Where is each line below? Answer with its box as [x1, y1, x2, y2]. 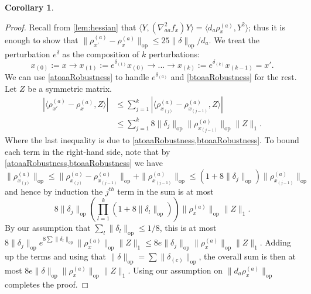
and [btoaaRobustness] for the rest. [170, 71, 297, 83]
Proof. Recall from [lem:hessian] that [5, 20, 136, 33]
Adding [265, 236, 291, 248]
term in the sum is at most [117, 185, 214, 197]
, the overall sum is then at [199, 250, 296, 262]
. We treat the [209, 34, 259, 46]
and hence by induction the [5, 185, 103, 197]
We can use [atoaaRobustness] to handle [5, 71, 149, 83]
